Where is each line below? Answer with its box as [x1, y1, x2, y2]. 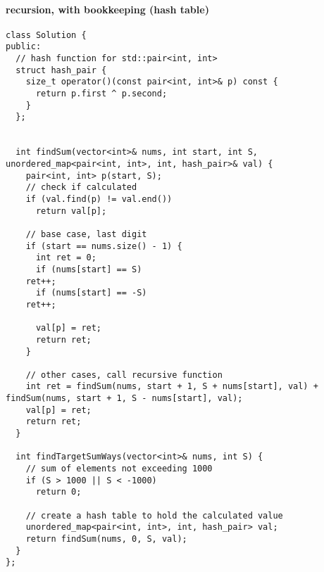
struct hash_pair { [15, 65, 107, 75]
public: [6, 42, 42, 52]
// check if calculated [25, 182, 137, 193]
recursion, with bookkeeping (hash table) [6, 1, 209, 16]
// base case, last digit [25, 229, 147, 239]
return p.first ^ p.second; [35, 89, 168, 99]
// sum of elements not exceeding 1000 [25, 464, 213, 474]
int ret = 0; [35, 253, 96, 263]
